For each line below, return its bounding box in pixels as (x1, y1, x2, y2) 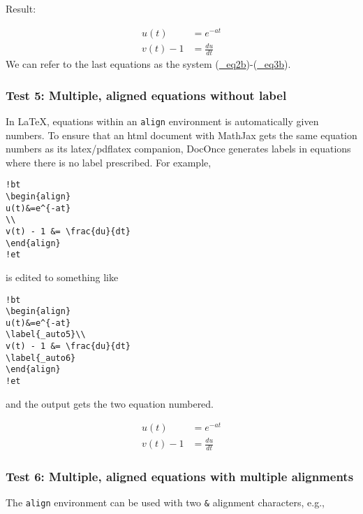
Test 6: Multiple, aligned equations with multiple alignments (6, 467, 354, 485)
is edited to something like (6, 269, 119, 284)
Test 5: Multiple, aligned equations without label (6, 86, 287, 103)
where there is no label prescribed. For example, (6, 155, 212, 169)
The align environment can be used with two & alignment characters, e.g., (6, 495, 325, 510)
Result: (6, 1, 36, 15)
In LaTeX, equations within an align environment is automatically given (6, 113, 319, 128)
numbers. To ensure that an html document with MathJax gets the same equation (6, 127, 357, 142)
